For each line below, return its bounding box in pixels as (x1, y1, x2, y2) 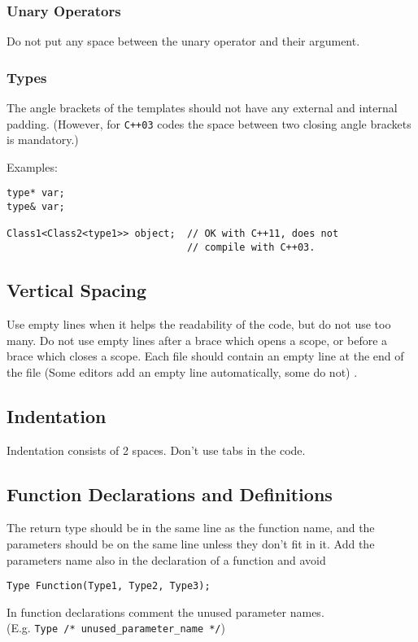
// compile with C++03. (186, 242, 316, 254)
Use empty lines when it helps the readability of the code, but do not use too (7, 315, 391, 332)
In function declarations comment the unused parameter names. (7, 603, 324, 620)
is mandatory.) (7, 131, 79, 148)
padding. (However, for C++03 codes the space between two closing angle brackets (7, 115, 411, 132)
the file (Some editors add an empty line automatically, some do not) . (7, 363, 358, 380)
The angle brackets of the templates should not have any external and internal (7, 99, 398, 116)
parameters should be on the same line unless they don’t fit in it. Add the (7, 535, 375, 552)
